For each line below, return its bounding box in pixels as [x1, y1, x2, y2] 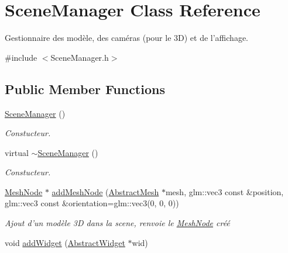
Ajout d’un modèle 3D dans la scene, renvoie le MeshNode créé [5, 217, 230, 229]
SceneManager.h [50, 51, 109, 63]
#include [5, 51, 37, 63]
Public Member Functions [5, 79, 165, 98]
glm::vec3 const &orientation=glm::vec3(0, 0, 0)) [5, 197, 179, 209]
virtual [5, 146, 29, 158]
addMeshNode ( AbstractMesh [52, 185, 159, 197]
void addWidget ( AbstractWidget [5, 236, 125, 248]
